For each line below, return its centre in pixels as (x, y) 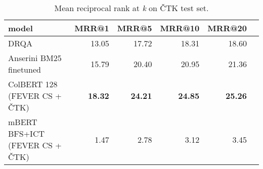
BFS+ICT (27, 133)
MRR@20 (227, 28)
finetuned (25, 69)
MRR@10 (180, 28)
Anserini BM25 (35, 58)
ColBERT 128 (33, 84)
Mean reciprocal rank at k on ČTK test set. (131, 8)
